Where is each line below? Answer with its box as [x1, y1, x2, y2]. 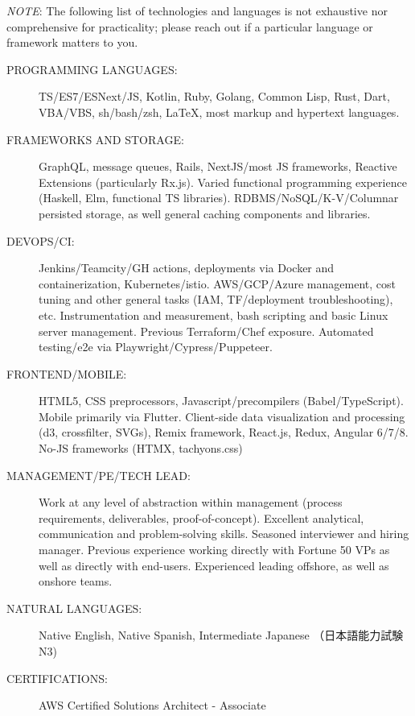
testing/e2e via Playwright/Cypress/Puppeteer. [39, 338, 273, 355]
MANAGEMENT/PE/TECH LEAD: [6, 466, 191, 483]
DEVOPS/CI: [6, 232, 75, 249]
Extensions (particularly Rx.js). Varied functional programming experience [39, 173, 407, 190]
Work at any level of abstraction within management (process [39, 494, 343, 511]
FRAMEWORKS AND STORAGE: [6, 130, 184, 147]
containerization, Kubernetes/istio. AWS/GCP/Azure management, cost [39, 275, 396, 292]
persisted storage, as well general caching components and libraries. [39, 205, 371, 221]
